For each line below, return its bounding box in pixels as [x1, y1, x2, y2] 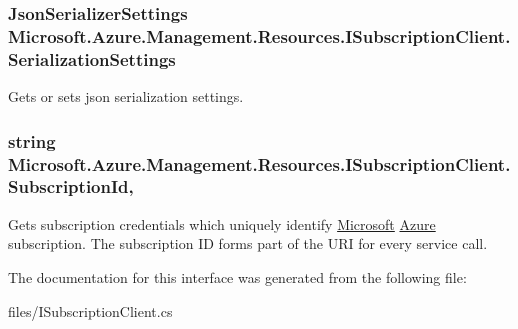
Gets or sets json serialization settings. [8, 86, 244, 107]
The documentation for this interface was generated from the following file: [8, 266, 467, 287]
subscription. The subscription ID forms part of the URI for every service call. [8, 233, 488, 254]
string [8, 128, 56, 153]
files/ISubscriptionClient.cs [8, 300, 173, 321]
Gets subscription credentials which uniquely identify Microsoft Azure [8, 213, 436, 234]
